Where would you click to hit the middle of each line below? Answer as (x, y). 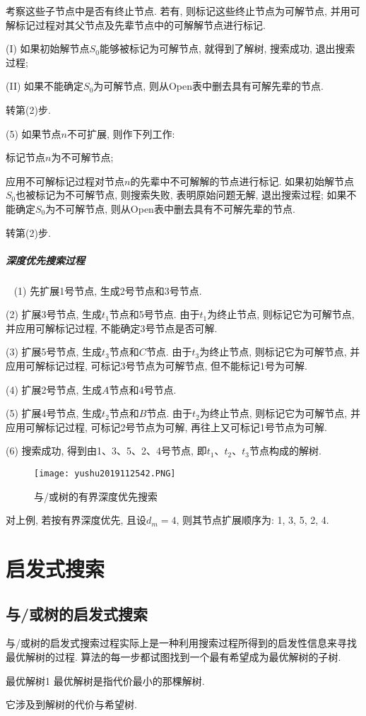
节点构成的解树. (285, 451)
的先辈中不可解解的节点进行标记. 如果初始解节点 (242, 181)
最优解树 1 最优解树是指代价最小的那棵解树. (105, 680)
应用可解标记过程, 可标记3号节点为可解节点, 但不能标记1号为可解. (157, 366)
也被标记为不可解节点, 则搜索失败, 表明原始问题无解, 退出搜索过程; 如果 (181, 195)
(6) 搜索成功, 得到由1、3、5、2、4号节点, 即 (106, 451)
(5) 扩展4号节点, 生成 (54, 413)
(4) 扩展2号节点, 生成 (54, 389)
